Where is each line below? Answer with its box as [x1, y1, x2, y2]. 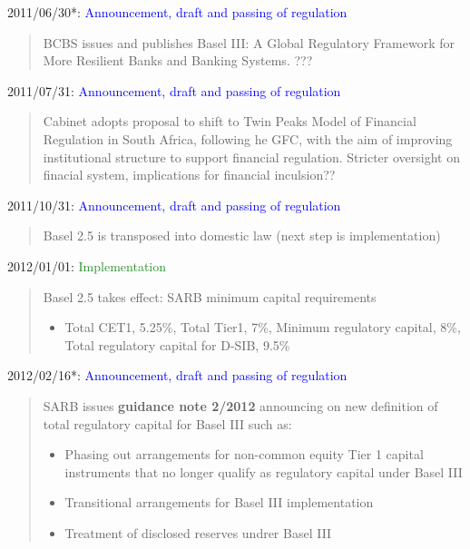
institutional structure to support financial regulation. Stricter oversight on [43, 147, 460, 166]
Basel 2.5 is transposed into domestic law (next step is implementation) [43, 226, 441, 245]
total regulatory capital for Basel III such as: [43, 414, 292, 433]
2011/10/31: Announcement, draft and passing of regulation [7, 195, 341, 214]
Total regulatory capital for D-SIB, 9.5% [64, 335, 290, 354]
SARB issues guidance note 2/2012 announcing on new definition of [43, 396, 438, 415]
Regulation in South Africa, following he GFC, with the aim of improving [43, 129, 453, 148]
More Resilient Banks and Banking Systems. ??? [43, 51, 313, 70]
